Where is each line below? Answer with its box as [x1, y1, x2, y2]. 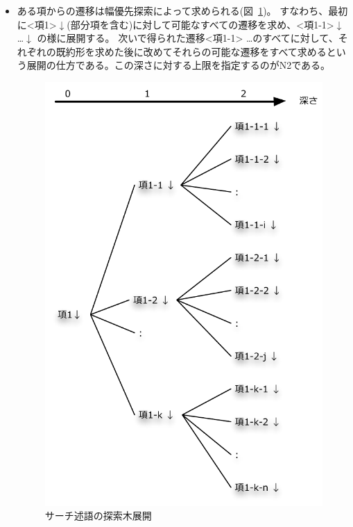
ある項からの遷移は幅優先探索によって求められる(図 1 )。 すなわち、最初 [17, 3, 348, 17]
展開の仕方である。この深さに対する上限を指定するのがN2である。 [26, 58, 331, 72]
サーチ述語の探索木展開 [44, 508, 152, 523]
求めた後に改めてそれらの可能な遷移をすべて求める [94, 44, 327, 58]
